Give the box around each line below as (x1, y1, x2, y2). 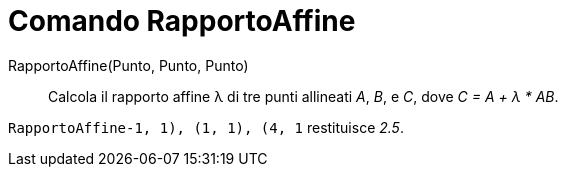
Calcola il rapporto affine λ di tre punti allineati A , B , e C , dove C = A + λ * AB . (48, 87, 559, 105)
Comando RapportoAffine (8, 4, 356, 38)
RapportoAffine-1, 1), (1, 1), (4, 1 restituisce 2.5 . (8, 118, 404, 136)
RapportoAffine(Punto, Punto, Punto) (8, 56, 249, 74)
